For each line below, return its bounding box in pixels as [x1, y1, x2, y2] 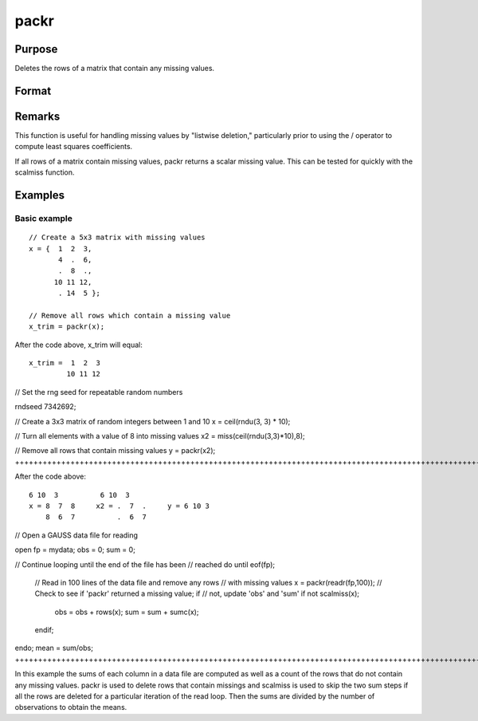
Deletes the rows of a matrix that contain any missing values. [14, 64, 215, 73]
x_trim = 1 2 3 [29, 359, 101, 368]
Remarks [14, 109, 61, 123]
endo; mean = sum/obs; [14, 643, 93, 653]
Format [14, 84, 52, 97]
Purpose [14, 42, 58, 56]
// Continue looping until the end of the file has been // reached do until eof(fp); [14, 559, 276, 569]
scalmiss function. [14, 167, 75, 177]
